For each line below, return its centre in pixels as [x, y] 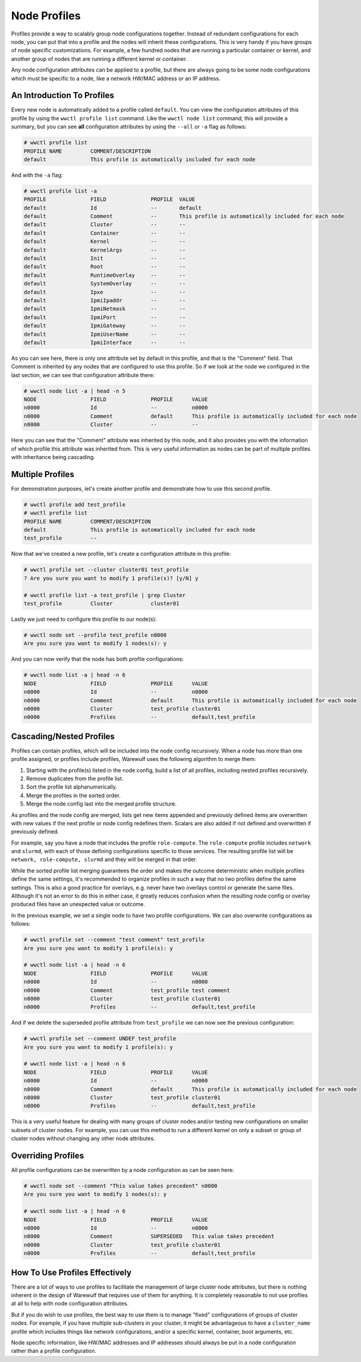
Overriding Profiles [48, 1156]
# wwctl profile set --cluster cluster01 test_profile [106, 570]
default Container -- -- [105, 233]
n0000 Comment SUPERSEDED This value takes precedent [149, 1237]
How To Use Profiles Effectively [71, 1272]
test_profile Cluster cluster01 [102, 604]
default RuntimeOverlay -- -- [105, 275]
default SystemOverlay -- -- [105, 284]
